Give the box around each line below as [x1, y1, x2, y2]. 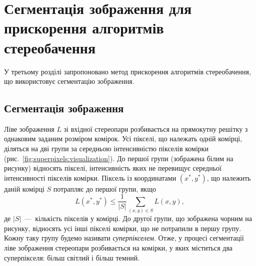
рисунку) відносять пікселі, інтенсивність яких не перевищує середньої [4, 163, 221, 173]
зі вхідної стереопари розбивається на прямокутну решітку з [63, 123, 248, 134]
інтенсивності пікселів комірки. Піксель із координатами [4, 172, 176, 183]
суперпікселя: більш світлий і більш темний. [4, 252, 140, 263]
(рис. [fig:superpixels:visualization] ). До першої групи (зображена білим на [4, 153, 233, 163]
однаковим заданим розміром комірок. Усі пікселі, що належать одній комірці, [4, 133, 242, 144]
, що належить [206, 172, 251, 183]
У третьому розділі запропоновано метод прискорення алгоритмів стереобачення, [4, 66, 251, 76]
